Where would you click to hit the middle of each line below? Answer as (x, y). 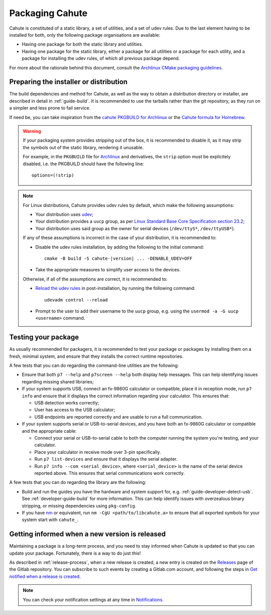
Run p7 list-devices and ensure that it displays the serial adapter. (106, 459)
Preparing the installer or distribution (69, 82)
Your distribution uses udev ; (64, 215)
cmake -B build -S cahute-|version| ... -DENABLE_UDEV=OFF (118, 259)
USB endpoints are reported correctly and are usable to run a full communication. (118, 417)
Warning (32, 131)
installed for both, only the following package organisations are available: (85, 35)
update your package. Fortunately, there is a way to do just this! (75, 553)
